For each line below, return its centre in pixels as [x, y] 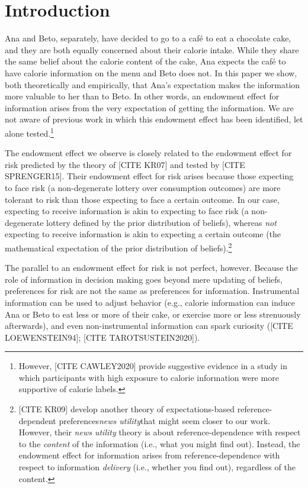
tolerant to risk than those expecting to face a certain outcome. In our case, [142, 199]
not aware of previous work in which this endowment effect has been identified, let [154, 119]
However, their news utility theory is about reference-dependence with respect [160, 432]
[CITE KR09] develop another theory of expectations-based [127, 409]
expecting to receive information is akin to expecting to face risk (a [127, 211]
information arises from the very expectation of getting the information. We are [149, 107]
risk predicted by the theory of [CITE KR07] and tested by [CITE [125, 164]
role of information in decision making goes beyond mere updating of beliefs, [144, 279]
